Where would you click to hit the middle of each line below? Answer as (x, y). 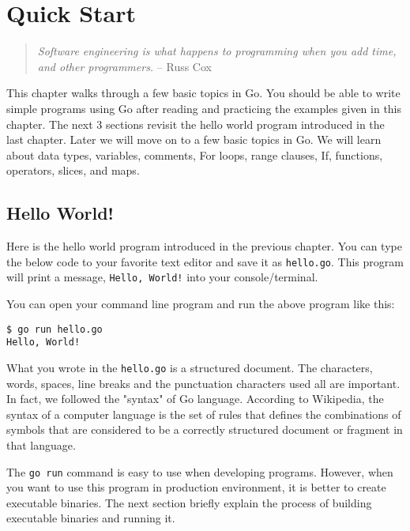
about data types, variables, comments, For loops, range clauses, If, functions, (195, 154)
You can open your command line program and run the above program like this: (201, 303)
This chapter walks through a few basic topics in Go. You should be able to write (203, 93)
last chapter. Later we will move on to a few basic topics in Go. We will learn (194, 139)
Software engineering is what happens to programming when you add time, (217, 51)
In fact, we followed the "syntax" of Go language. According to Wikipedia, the (195, 399)
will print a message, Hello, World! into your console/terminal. (162, 277)
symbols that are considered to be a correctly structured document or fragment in (205, 429)
